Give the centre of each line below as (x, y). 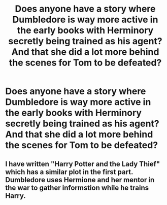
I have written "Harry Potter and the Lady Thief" (83, 164)
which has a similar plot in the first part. (69, 172)
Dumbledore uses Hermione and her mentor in (80, 180)
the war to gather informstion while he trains (77, 187)
